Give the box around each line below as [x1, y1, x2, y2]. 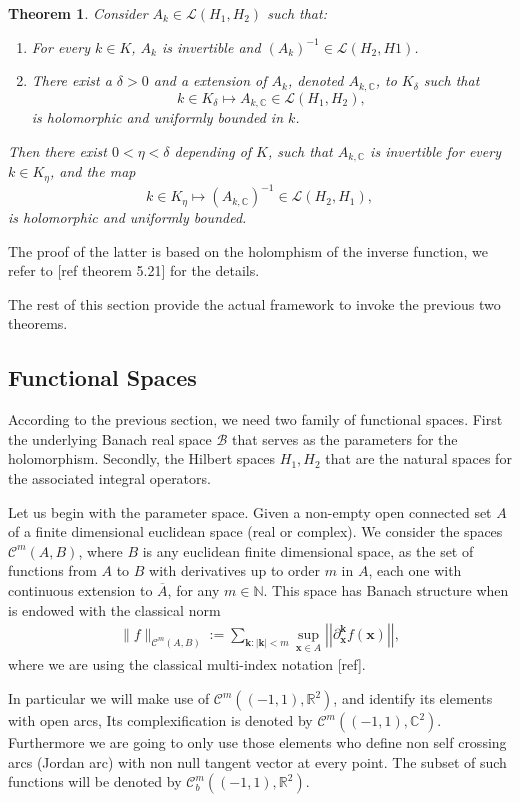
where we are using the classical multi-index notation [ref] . [8, 654, 366, 675]
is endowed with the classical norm [8, 599, 221, 620]
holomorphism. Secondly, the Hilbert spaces [8, 448, 276, 469]
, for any [167, 580, 220, 601]
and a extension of [153, 70, 267, 91]
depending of [174, 140, 252, 161]
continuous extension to [8, 580, 153, 601]
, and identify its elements [333, 688, 493, 709]
